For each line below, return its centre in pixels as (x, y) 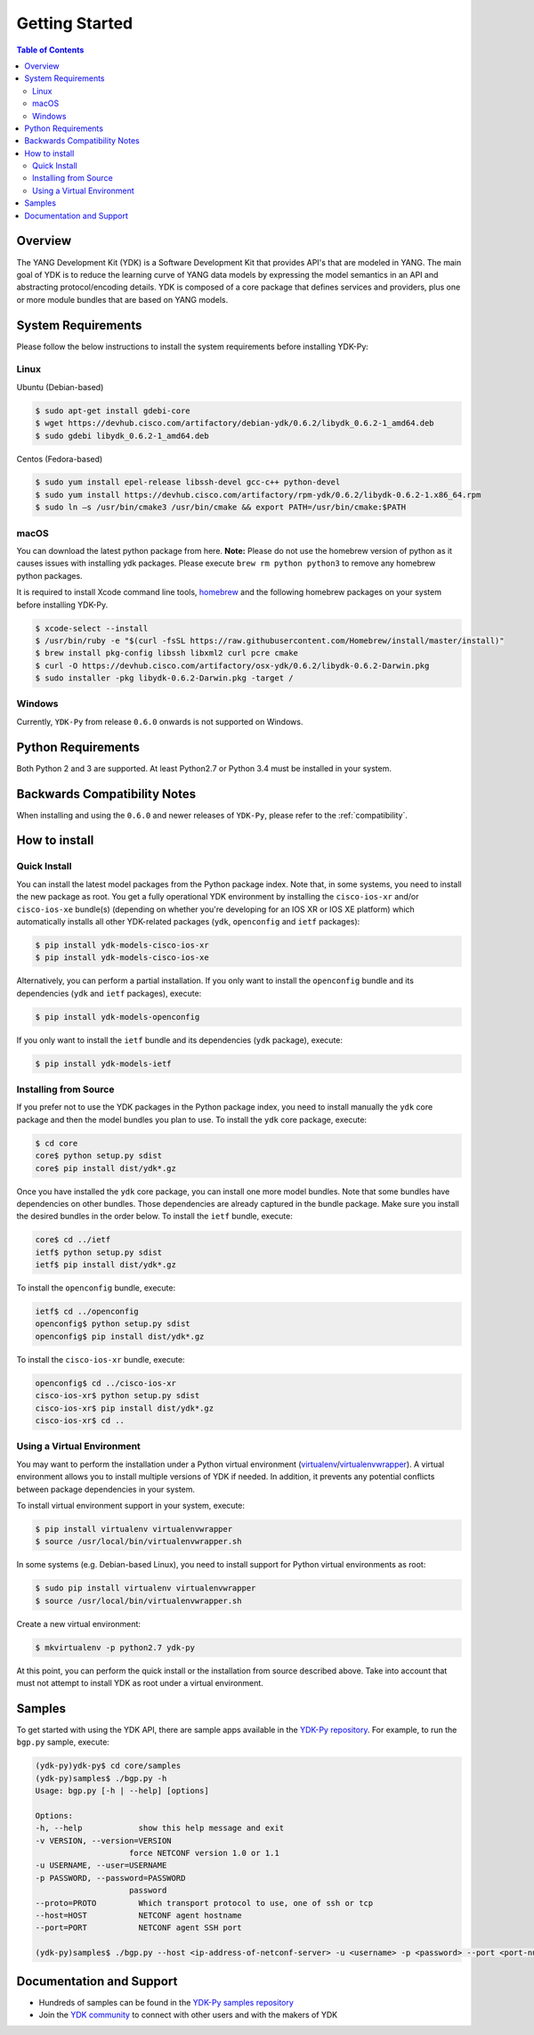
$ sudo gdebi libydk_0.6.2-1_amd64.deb (122, 435)
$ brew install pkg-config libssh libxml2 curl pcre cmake (166, 653)
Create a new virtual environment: (79, 1624)
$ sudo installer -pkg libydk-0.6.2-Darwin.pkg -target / (164, 678)
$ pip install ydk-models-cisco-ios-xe (122, 958)
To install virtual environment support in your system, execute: (130, 1505)
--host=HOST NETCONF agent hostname (138, 1915)
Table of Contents (50, 50)
